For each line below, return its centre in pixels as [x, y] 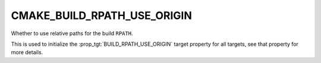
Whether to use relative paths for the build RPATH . [72, 33]
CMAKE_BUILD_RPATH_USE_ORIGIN [102, 15]
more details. [27, 52]
